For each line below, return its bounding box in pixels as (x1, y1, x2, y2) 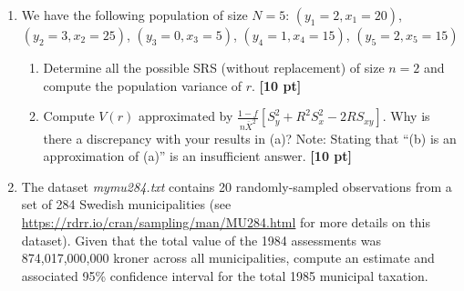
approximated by (138, 106, 233, 125)
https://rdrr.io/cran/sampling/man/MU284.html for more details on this (21, 213, 431, 231)
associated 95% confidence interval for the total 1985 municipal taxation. (21, 266, 428, 285)
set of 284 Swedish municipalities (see (21, 195, 232, 214)
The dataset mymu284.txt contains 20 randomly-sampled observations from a (21, 176, 452, 196)
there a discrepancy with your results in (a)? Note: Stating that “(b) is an (43, 128, 457, 147)
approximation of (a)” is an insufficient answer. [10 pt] (43, 146, 352, 166)
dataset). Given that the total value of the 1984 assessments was (21, 230, 381, 249)
